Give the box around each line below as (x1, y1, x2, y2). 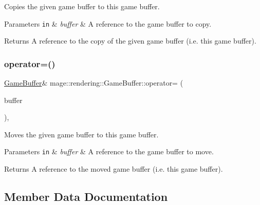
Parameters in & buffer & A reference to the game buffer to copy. (4, 18, 212, 29)
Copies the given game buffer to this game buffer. (4, 1, 160, 11)
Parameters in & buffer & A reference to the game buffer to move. (4, 146, 214, 157)
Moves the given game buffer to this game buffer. (4, 129, 159, 139)
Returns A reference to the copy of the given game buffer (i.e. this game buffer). (4, 35, 256, 46)
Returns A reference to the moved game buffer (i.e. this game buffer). (4, 163, 223, 174)
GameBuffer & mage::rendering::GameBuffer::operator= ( (4, 77, 183, 88)
